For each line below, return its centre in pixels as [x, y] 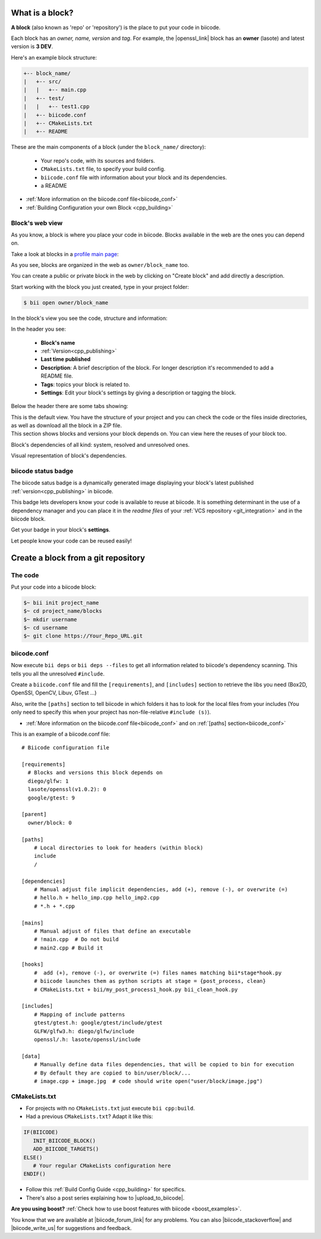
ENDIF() [34, 1174]
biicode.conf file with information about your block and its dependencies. [134, 177]
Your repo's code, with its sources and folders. [98, 160]
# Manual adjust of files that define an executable [112, 931]
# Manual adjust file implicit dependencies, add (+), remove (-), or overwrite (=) [161, 889]
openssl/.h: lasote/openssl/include [87, 1039]
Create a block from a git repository [78, 558]
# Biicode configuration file [66, 748]
